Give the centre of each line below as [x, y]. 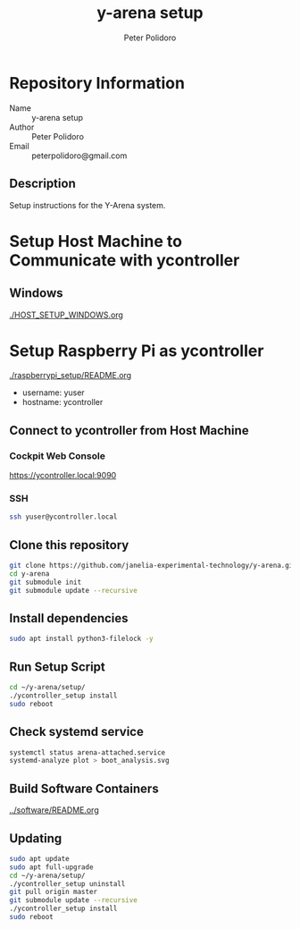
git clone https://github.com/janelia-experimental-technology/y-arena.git [153, 566]
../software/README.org [54, 810]
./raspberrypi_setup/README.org [71, 376]
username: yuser [53, 393]
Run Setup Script [57, 667]
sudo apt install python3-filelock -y [81, 639]
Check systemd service [77, 732]
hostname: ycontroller [62, 402]
